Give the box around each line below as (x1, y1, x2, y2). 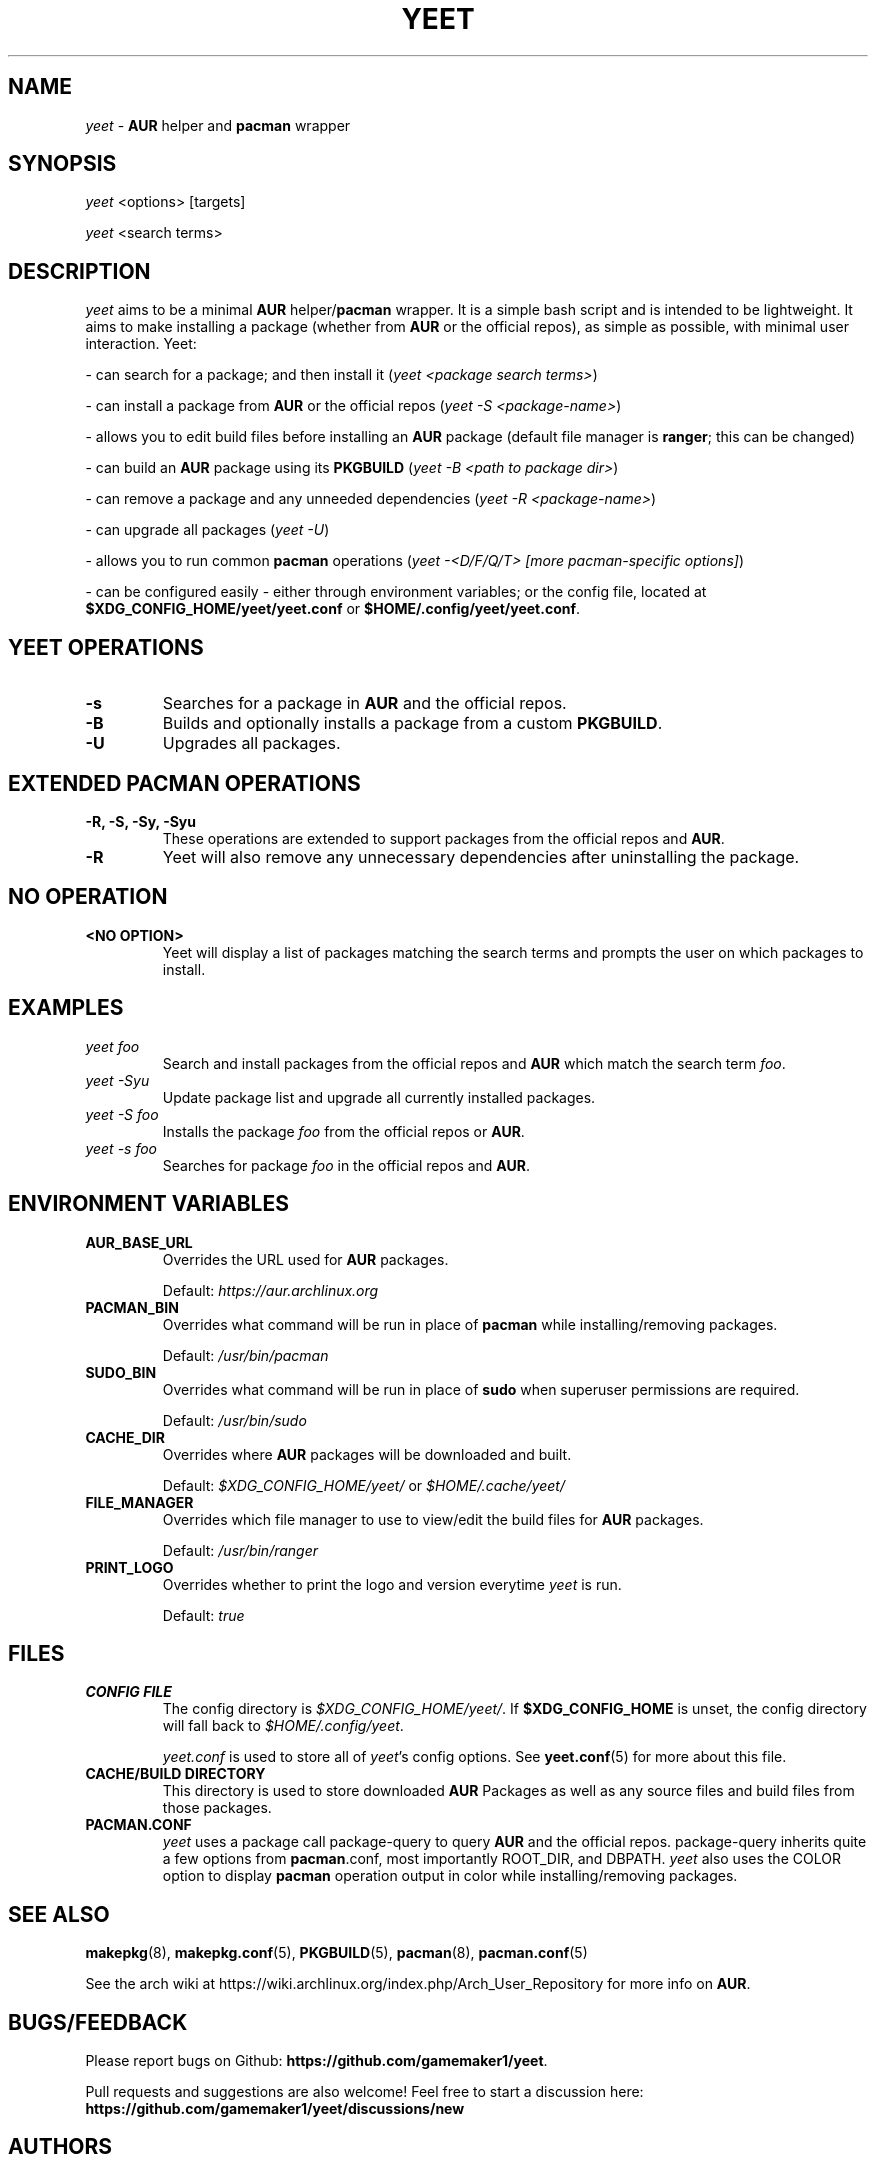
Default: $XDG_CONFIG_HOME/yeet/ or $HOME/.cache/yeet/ (162, 1476, 565, 1494)
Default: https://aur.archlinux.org (162, 1281, 379, 1299)
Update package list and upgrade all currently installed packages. (162, 1088, 596, 1106)
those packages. (162, 1799, 272, 1817)
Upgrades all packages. (162, 733, 341, 754)
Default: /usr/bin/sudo (162, 1411, 307, 1429)
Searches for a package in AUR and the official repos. (162, 693, 567, 714)
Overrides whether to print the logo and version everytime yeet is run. (162, 1575, 622, 1593)
